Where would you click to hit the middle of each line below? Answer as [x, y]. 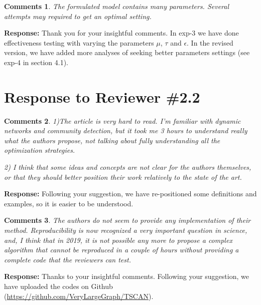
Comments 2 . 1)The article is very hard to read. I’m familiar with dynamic [122, 120]
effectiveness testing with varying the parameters [79, 42]
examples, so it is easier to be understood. [69, 203]
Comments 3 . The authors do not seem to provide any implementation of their [127, 220]
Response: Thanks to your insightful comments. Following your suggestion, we [126, 276]
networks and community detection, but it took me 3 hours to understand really [126, 130]
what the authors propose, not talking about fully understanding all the [112, 140]
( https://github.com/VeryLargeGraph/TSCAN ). [79, 296]
